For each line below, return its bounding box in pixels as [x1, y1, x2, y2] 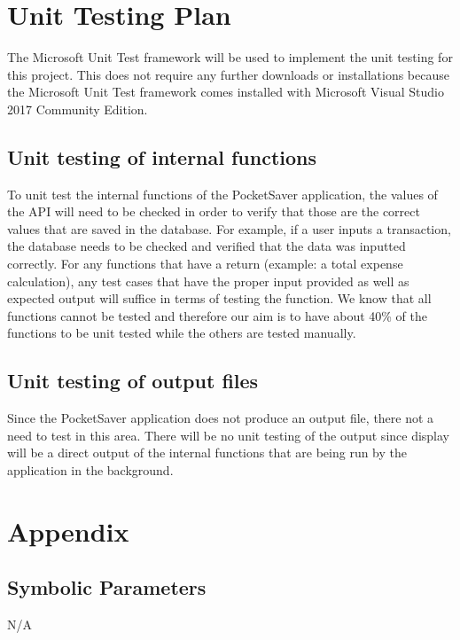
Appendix [7, 512, 129, 549]
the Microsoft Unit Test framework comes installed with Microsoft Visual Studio [7, 82, 444, 101]
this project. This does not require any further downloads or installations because [7, 65, 449, 83]
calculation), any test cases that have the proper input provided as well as [7, 271, 409, 290]
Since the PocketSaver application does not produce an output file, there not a [7, 409, 434, 427]
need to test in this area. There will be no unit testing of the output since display [7, 425, 450, 444]
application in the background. [7, 461, 174, 480]
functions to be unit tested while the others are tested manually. [7, 324, 356, 342]
